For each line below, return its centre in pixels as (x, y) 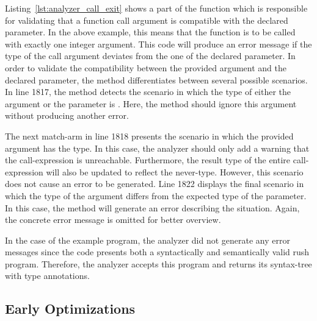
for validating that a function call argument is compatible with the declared (147, 20)
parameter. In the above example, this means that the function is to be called (150, 32)
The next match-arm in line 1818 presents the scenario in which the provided (149, 136)
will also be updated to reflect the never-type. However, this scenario (175, 171)
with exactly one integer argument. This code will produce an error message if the (158, 44)
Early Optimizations (70, 309)
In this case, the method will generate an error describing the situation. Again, (152, 207)
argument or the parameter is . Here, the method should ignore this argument (151, 103)
